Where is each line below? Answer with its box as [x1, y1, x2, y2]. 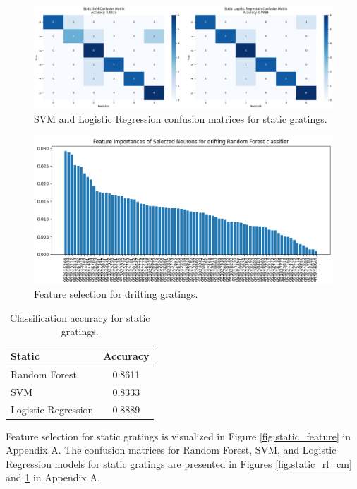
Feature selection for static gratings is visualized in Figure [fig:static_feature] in [6, 428, 351, 443]
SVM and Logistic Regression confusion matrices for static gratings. [34, 111, 327, 126]
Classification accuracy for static [9, 310, 150, 325]
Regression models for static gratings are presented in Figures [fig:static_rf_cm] [6, 456, 352, 471]
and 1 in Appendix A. [6, 470, 100, 485]
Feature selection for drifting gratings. [34, 286, 198, 301]
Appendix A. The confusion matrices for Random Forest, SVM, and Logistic [6, 442, 337, 457]
